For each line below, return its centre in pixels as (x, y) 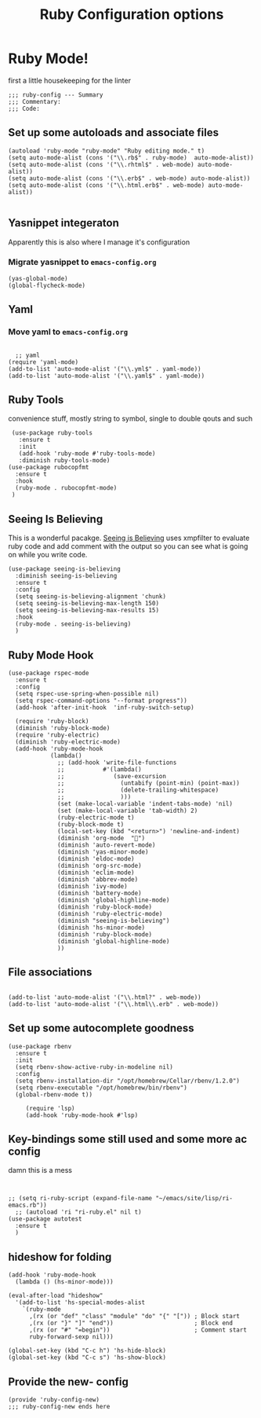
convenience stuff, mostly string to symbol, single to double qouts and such (130, 419)
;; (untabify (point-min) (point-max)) (149, 783)
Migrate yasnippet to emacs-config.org (82, 263)
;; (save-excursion (112, 776)
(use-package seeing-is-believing (65, 569)
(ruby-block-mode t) (91, 824)
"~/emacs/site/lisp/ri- (194, 1199)
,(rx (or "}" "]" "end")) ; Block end (131, 1323)
